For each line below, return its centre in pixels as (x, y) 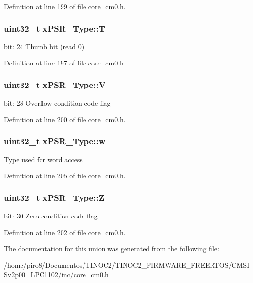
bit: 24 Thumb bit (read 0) (44, 46)
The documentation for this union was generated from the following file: (112, 249)
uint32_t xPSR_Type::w (55, 141)
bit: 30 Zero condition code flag (51, 216)
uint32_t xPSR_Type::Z (54, 197)
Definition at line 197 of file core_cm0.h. (65, 63)
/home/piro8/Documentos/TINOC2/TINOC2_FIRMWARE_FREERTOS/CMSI (127, 265)
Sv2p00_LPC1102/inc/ (39, 274)
